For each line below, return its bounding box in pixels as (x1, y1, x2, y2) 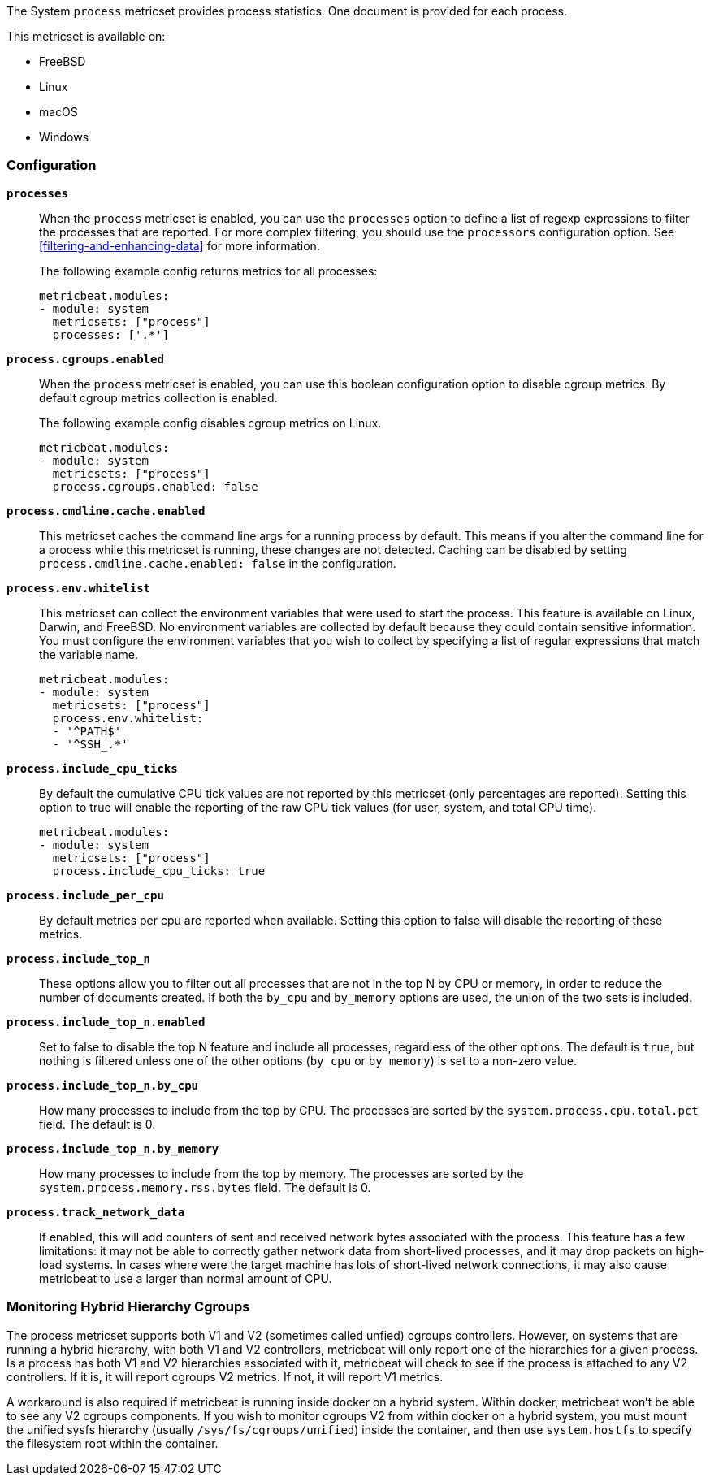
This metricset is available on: (6, 29, 166, 43)
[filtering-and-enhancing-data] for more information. (39, 238, 320, 253)
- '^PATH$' (52, 724, 122, 738)
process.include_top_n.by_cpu (6, 1078, 199, 1092)
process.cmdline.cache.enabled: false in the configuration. (39, 556, 396, 570)
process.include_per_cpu (6, 888, 164, 902)
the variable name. (39, 647, 138, 661)
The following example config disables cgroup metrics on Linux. (39, 415, 382, 430)
